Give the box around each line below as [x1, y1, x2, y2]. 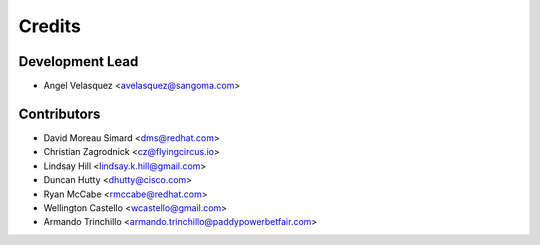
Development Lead [18, 53, 139, 70]
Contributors [18, 105, 101, 122]
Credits [18, 15, 82, 37]
